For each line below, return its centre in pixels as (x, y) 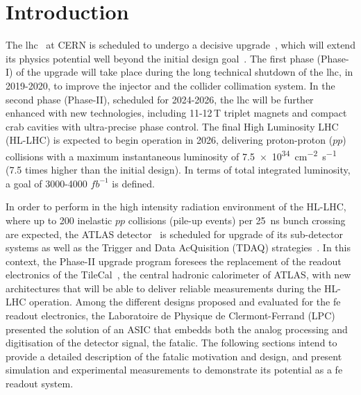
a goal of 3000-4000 (47, 183)
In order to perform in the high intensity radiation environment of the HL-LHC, (176, 207)
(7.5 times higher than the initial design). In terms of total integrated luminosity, (178, 170)
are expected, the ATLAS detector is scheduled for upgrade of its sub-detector (175, 234)
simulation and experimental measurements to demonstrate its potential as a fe (174, 370)
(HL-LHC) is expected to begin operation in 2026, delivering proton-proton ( (169, 140)
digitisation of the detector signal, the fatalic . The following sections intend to (171, 343)
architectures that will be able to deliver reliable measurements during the (163, 288)
